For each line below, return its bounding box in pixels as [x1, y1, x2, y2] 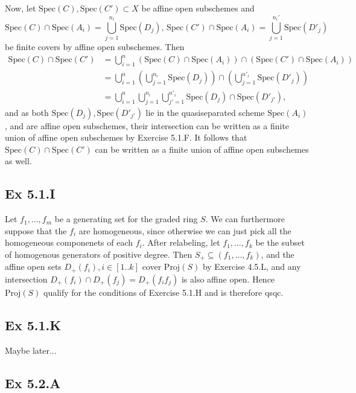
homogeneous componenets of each [5, 236, 133, 249]
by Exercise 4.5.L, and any [202, 260, 301, 273]
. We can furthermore [205, 212, 285, 225]
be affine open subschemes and [141, 2, 255, 14]
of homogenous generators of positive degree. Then [5, 248, 192, 260]
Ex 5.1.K [5, 315, 62, 334]
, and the [261, 248, 294, 260]
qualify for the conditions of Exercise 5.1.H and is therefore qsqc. [43, 286, 284, 298]
